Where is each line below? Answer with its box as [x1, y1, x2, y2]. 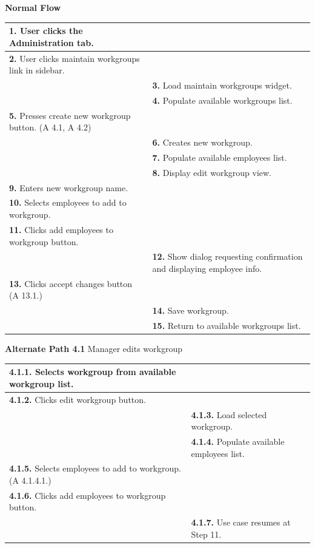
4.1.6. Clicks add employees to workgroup [9, 489, 166, 501]
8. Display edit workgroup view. [152, 166, 272, 178]
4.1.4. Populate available [191, 435, 285, 447]
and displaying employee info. [152, 262, 262, 274]
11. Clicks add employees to [9, 223, 113, 235]
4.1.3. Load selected [191, 408, 267, 421]
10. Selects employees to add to [9, 196, 127, 209]
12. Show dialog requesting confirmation [152, 250, 303, 263]
